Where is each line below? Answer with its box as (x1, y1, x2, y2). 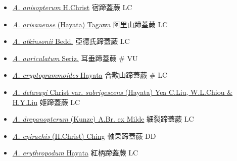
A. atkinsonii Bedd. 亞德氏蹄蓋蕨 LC (12, 36, 130, 46)
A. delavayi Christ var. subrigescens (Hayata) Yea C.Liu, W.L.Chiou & (12, 86, 233, 97)
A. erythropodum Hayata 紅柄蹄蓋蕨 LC (12, 147, 138, 158)
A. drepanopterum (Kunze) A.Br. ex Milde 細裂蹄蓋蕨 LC (12, 114, 194, 124)
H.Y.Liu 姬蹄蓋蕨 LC (12, 96, 80, 107)
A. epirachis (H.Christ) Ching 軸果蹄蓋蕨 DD (12, 130, 156, 141)
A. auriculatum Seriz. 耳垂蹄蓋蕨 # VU (12, 52, 138, 63)
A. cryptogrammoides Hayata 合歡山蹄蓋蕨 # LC (12, 70, 168, 80)
